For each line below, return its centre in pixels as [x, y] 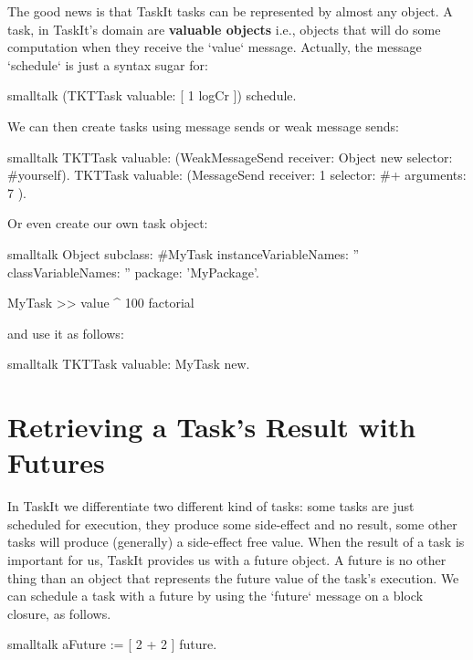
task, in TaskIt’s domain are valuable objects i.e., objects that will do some [224, 29]
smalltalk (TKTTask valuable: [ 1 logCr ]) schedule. [152, 95]
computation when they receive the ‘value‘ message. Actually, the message [215, 47]
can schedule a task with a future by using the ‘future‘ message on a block [215, 596]
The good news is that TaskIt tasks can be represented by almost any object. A [230, 11]
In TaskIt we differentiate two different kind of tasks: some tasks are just [211, 506]
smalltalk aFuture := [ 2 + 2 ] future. [112, 644]
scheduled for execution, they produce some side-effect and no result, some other [232, 524]
